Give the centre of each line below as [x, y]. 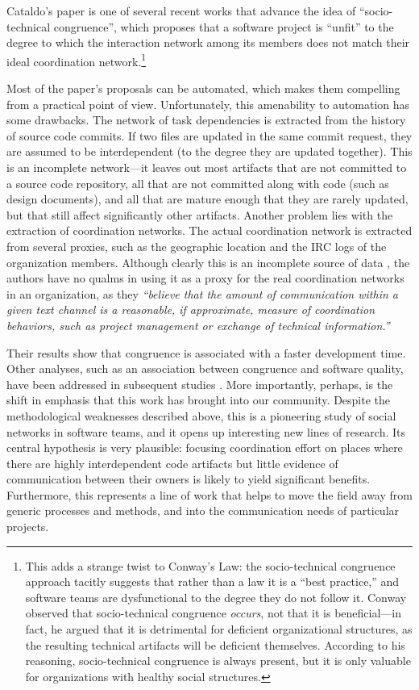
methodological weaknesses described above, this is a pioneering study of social [201, 415]
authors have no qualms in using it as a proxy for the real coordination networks [205, 278]
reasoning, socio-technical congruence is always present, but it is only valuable [218, 661]
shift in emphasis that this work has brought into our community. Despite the [199, 400]
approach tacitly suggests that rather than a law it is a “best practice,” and [212, 581]
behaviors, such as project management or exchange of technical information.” [198, 325]
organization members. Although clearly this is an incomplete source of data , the [208, 262]
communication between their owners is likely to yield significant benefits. [189, 479]
